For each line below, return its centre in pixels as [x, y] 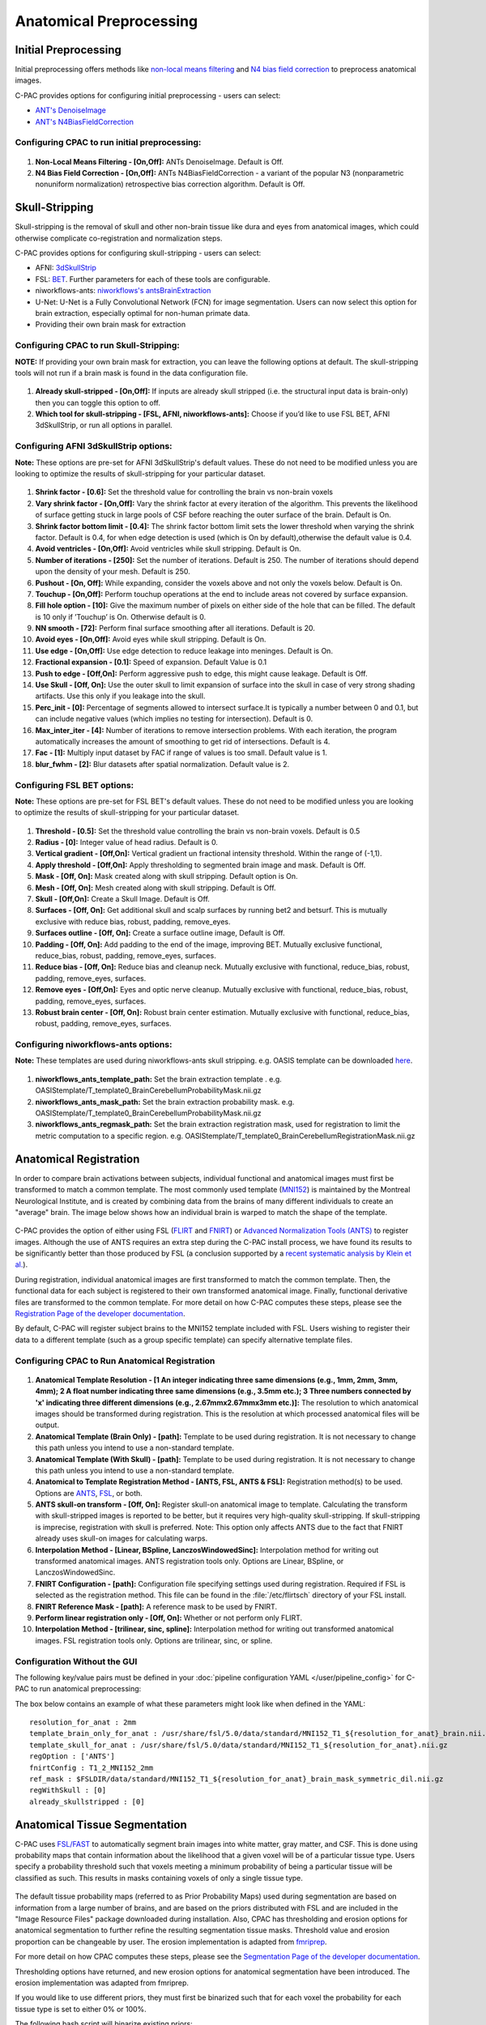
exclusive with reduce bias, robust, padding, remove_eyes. [133, 921]
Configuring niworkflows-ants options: [94, 1045]
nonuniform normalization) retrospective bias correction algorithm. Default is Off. [170, 184]
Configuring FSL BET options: [75, 785]
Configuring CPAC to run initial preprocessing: [108, 143]
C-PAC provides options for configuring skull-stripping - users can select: [138, 253]
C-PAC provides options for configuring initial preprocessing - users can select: [148, 95]
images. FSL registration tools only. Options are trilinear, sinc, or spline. [154, 1640]
